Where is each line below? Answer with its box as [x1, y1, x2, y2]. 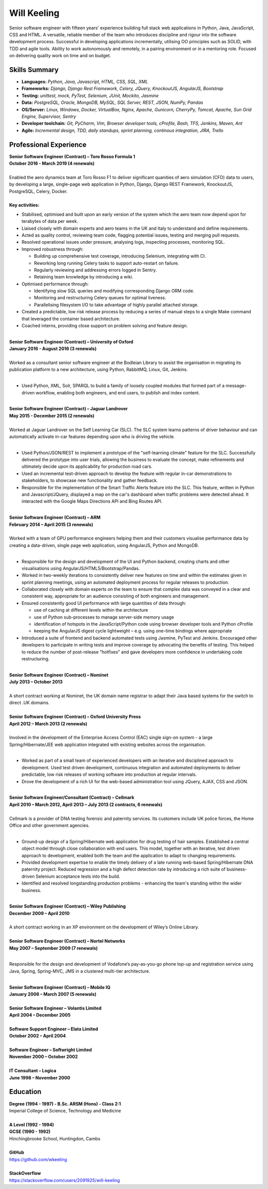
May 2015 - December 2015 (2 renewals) [9, 413, 95, 419]
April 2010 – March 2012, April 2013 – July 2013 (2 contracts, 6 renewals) [9, 801, 163, 808]
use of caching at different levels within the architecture [34, 607, 148, 613]
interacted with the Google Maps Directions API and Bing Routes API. [21, 498, 163, 504]
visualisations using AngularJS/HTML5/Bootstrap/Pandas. [21, 565, 140, 571]
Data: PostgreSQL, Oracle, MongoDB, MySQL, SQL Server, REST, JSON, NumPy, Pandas [21, 99, 203, 105]
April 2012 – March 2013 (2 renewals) [9, 721, 88, 727]
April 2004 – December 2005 [9, 1012, 71, 1018]
